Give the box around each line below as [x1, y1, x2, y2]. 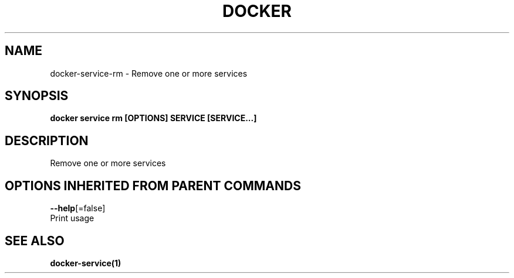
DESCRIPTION [5, 133, 89, 148]
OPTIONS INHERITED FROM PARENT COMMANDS [5, 178, 301, 193]
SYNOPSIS [5, 88, 69, 104]
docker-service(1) [50, 258, 121, 268]
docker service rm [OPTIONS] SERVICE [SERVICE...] [50, 113, 257, 123]
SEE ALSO [5, 233, 65, 248]
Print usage [50, 213, 94, 224]
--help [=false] [50, 203, 106, 214]
